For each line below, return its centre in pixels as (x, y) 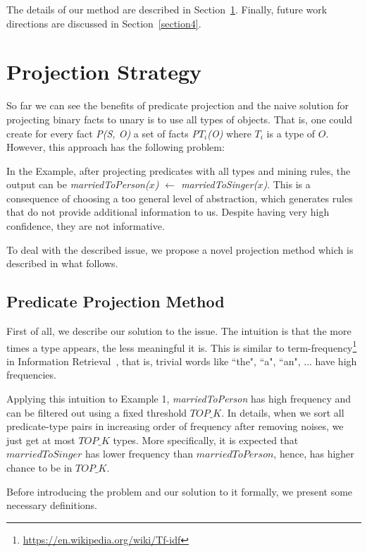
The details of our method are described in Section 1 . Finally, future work (167, 9)
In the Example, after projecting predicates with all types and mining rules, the (179, 170)
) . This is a (287, 184)
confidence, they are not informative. (86, 226)
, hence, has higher (314, 454)
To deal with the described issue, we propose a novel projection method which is (180, 249)
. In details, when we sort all (283, 412)
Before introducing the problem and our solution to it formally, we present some (180, 491)
